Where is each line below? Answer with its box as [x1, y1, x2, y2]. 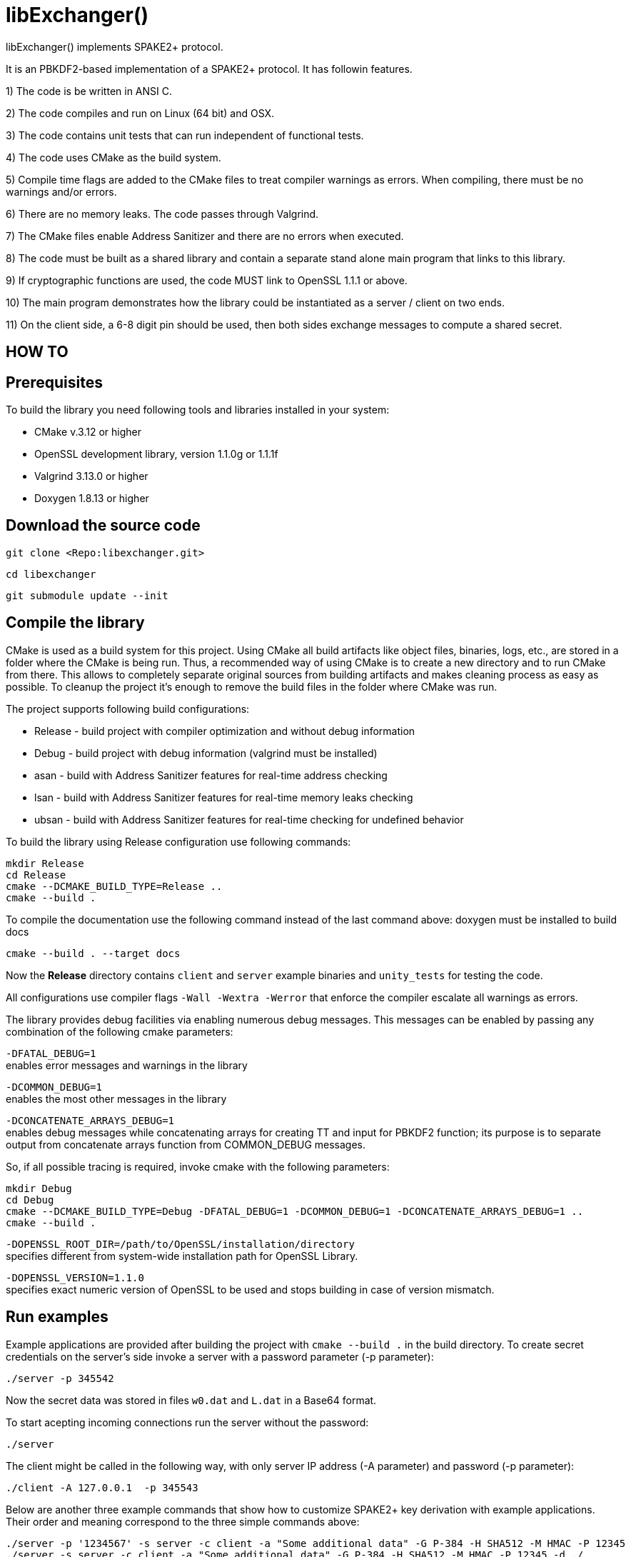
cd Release [6, 868, 66, 881]
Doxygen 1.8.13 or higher [34, 492, 149, 505]
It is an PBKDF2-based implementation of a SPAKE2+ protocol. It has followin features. [6, 62, 413, 75]
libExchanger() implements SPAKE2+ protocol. [6, 40, 223, 53]
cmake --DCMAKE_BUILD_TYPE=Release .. [6, 880, 223, 892]
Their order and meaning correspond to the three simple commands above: [6, 1515, 360, 1528]
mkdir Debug [6, 1182, 72, 1194]
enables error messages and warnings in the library [6, 1058, 248, 1071]
